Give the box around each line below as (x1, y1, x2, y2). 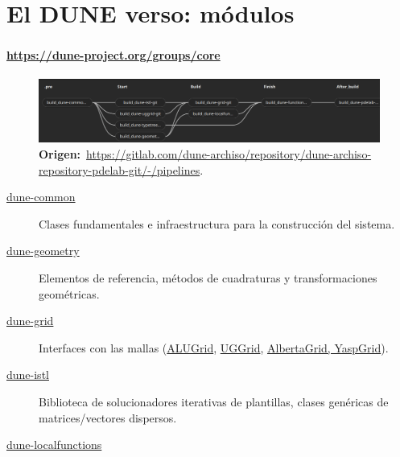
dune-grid (6, 312, 54, 329)
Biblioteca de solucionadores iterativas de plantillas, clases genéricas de (39, 393, 389, 410)
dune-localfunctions (6, 436, 102, 453)
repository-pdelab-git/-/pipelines (39, 161, 200, 178)
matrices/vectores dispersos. (39, 409, 177, 426)
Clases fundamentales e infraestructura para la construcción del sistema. (39, 215, 395, 232)
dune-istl (6, 366, 49, 383)
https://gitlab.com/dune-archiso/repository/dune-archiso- (86, 146, 372, 162)
